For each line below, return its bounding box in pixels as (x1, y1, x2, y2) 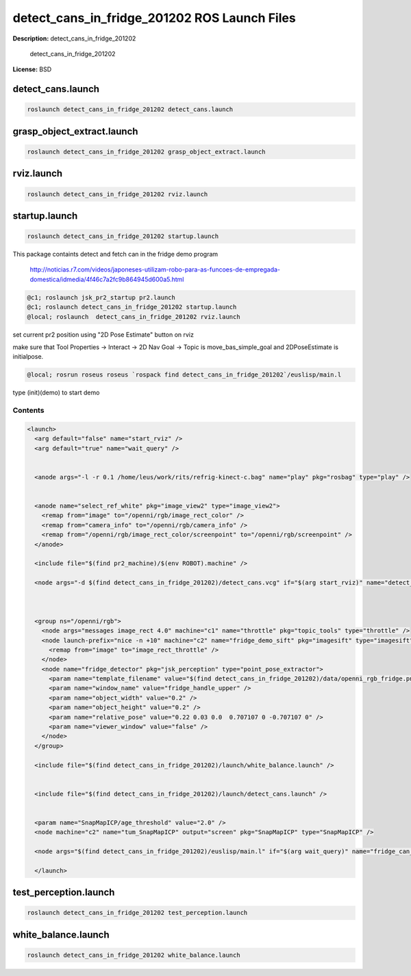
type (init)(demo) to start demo (12, 388, 100, 397)
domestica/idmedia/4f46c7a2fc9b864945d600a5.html (29, 275, 184, 283)
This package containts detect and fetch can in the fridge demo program (12, 250, 219, 259)
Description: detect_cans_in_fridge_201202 (12, 34, 136, 43)
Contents (12, 405, 45, 415)
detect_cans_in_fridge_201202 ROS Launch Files (12, 10, 296, 25)
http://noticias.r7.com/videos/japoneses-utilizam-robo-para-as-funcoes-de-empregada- (29, 265, 281, 274)
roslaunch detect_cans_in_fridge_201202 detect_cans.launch (27, 106, 234, 113)
